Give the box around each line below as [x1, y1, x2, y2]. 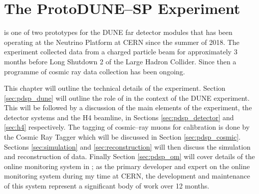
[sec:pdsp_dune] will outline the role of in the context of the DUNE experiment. [4, 92, 250, 103]
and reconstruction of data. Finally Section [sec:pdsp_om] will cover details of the [4, 151, 255, 162]
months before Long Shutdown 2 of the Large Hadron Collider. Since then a [4, 56, 237, 66]
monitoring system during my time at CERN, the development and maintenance [4, 171, 250, 181]
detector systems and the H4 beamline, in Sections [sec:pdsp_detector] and [4, 112, 234, 122]
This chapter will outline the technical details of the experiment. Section [4, 83, 226, 93]
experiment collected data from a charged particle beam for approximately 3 [4, 46, 238, 57]
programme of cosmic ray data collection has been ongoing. [4, 66, 185, 76]
